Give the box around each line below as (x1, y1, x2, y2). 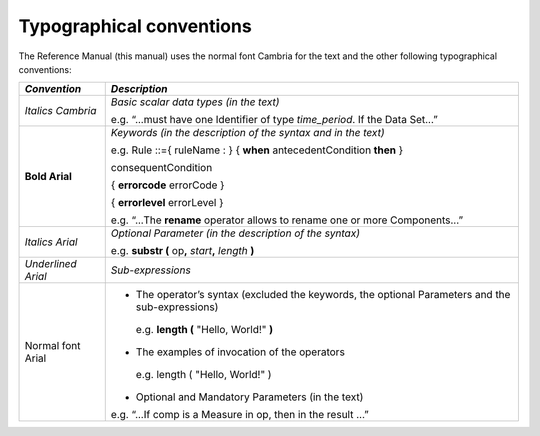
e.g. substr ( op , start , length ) (110, 244, 255, 258)
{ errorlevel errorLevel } (110, 196, 224, 210)
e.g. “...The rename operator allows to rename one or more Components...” (110, 213, 464, 227)
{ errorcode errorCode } (110, 178, 225, 192)
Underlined (24, 257, 77, 271)
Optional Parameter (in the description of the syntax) (110, 226, 360, 240)
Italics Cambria (24, 104, 97, 118)
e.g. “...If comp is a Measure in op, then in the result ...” (110, 408, 369, 422)
